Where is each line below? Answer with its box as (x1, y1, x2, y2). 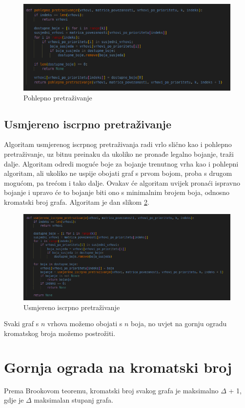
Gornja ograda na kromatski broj (4, 357, 232, 377)
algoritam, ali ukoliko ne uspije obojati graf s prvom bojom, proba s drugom (4, 168, 232, 178)
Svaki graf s (4, 318, 39, 329)
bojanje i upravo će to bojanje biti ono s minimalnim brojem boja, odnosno (4, 187, 229, 197)
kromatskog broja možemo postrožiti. (4, 328, 116, 338)
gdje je (4, 395, 24, 405)
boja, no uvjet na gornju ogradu (131, 318, 227, 329)
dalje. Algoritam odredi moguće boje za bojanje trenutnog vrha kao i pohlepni (4, 158, 239, 168)
